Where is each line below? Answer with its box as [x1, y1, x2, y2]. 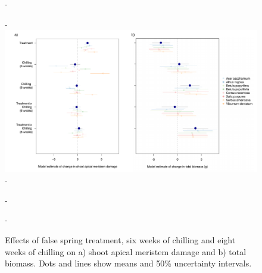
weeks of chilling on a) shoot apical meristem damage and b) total [5, 245, 247, 258]
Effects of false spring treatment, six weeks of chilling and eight [5, 234, 236, 246]
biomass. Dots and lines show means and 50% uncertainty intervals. [5, 257, 252, 269]
